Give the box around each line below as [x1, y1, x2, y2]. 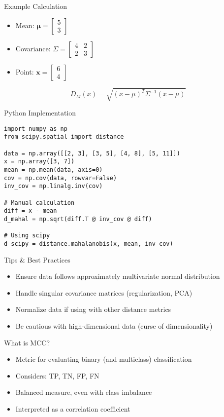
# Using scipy [4, 232, 50, 239]
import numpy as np [4, 125, 67, 132]
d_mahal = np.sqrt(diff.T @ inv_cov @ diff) [4, 215, 152, 223]
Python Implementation [4, 108, 76, 118]
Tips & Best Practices [4, 254, 70, 265]
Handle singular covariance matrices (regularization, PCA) [15, 287, 192, 298]
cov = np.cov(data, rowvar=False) [4, 174, 117, 182]
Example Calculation [4, 1, 67, 11]
